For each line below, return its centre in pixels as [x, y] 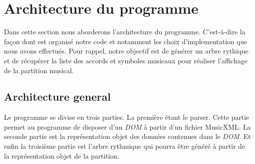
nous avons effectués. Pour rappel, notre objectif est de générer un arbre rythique [126, 51]
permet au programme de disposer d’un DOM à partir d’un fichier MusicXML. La [127, 126]
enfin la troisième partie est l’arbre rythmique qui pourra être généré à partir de [125, 146]
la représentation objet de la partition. [62, 155]
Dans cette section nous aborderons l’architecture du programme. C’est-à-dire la [125, 32]
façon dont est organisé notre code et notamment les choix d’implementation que [126, 41]
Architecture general [57, 96]
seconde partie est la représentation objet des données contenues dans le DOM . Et [127, 136]
